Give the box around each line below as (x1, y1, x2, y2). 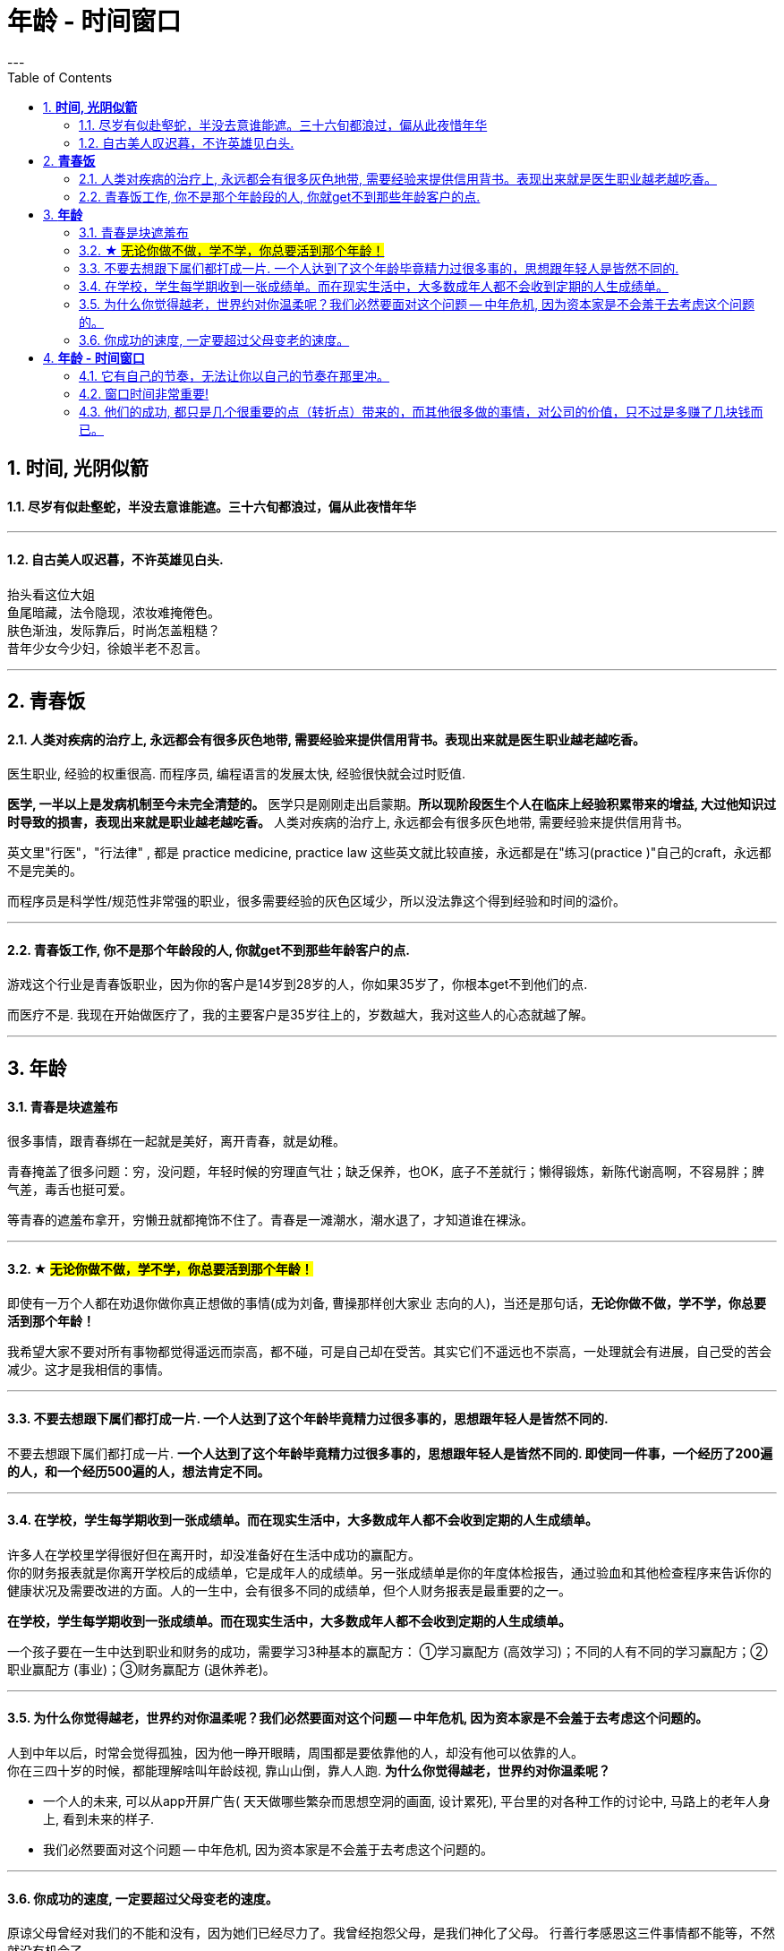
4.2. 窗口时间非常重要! (79, 385, 209, 401)
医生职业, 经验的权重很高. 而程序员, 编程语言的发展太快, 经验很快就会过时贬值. (7, 766, 465, 782)
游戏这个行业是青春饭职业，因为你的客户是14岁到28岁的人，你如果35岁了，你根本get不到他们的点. (7, 976, 588, 993)
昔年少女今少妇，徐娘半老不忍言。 (7, 640, 208, 656)
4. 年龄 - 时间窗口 (43, 349, 145, 365)
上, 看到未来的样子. (43, 1810, 155, 1826)
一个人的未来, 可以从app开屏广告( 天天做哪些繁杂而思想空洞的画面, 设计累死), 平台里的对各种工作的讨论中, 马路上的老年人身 (43, 1792, 771, 1809)
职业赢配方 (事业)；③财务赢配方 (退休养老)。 (7, 1661, 276, 1677)
